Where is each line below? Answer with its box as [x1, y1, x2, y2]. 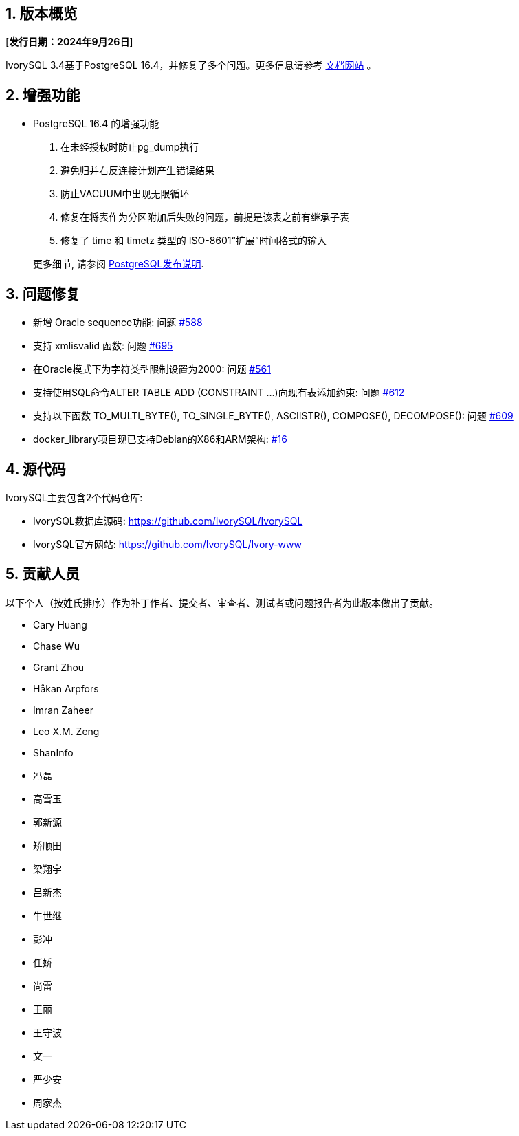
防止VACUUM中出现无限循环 [60, 188, 190, 200]
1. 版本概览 [5, 5, 78, 22]
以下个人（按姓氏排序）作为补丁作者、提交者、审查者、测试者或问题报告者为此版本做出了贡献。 [5, 596, 439, 609]
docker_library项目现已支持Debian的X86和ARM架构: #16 [33, 433, 287, 446]
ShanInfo [33, 746, 74, 758]
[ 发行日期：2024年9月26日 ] [5, 36, 133, 48]
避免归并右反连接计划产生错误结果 [60, 164, 214, 177]
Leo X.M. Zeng [33, 725, 100, 737]
